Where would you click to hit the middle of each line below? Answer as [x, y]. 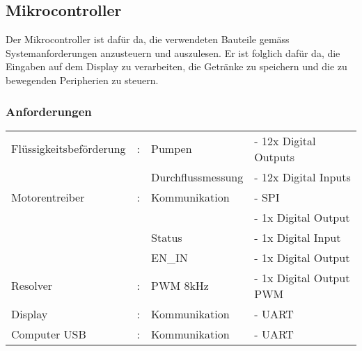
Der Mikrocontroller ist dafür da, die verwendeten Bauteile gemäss [148, 39]
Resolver [32, 286]
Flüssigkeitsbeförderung [69, 149]
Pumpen [172, 149]
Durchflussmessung [197, 177]
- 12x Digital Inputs [302, 177]
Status [167, 237]
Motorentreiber [48, 197]
